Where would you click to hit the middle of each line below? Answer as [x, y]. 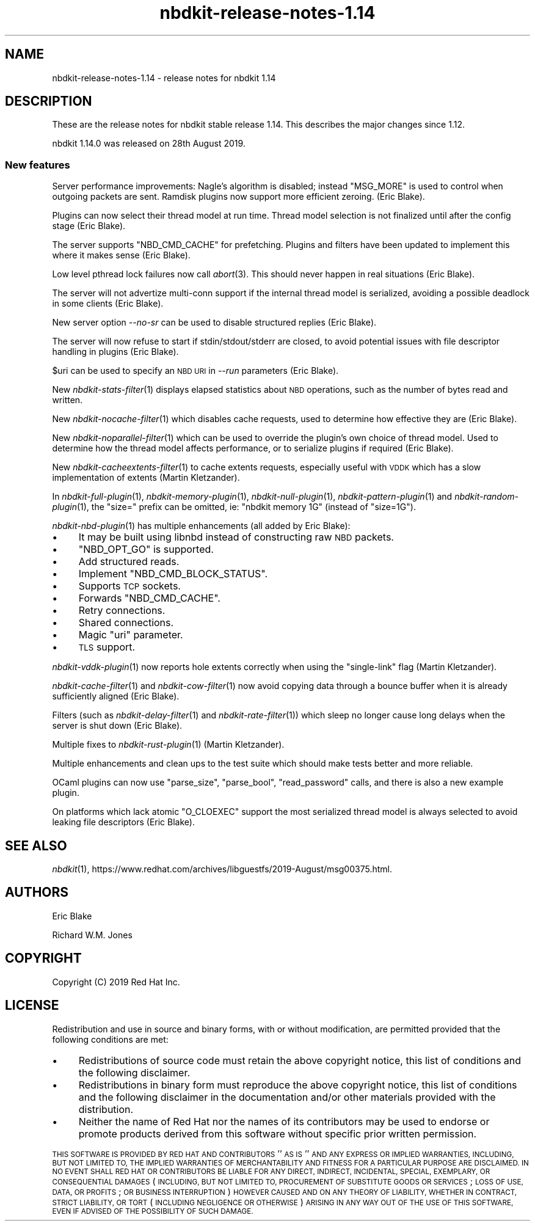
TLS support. [107, 647]
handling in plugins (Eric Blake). [115, 352]
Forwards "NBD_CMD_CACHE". [149, 598]
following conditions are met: [110, 1039]
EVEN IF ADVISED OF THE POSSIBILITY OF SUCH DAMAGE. [153, 1211]
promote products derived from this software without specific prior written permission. [278, 1133]
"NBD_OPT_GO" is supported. [146, 549]
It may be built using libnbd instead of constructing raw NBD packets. [236, 537]
